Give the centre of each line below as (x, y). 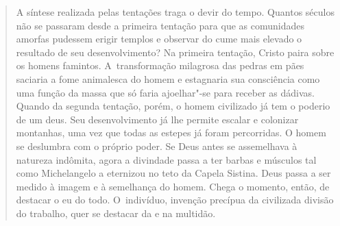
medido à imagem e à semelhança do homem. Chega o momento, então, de (173, 186)
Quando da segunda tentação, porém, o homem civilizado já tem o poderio (173, 106)
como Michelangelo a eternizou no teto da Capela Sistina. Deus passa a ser (173, 173)
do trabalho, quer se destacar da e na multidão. (116, 213)
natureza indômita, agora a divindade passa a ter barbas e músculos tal (166, 159)
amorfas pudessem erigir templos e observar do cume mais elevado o (159, 39)
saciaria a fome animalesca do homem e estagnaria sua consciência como (168, 78)
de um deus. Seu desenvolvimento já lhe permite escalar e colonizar (157, 119)
